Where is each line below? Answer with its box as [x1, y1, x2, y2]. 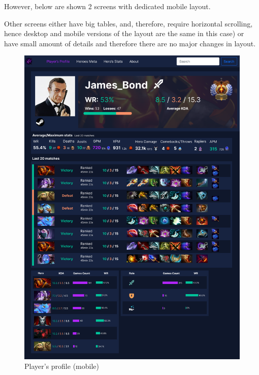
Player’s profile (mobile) [24, 361, 99, 371]
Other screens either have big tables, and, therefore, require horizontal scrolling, [4, 18, 253, 28]
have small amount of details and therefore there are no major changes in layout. [4, 38, 256, 48]
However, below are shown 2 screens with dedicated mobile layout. [4, 1, 211, 11]
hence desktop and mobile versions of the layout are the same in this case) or [4, 28, 244, 39]
